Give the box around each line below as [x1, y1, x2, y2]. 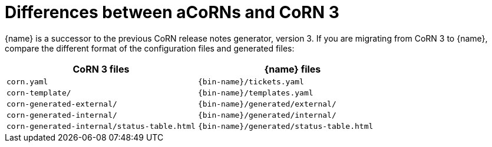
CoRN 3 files [72, 63, 130, 75]
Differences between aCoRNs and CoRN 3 [5, 2, 339, 22]
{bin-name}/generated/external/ [197, 99, 336, 108]
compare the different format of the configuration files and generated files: [5, 43, 295, 53]
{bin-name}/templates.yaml [197, 88, 313, 97]
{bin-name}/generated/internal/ [197, 110, 336, 119]
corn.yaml [6, 77, 48, 86]
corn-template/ [6, 88, 71, 97]
